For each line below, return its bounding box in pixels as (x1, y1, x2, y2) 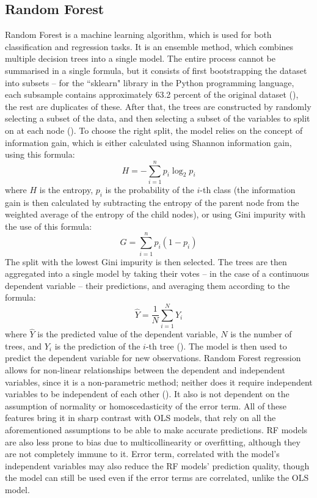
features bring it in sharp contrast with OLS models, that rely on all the (5, 411, 276, 424)
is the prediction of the (54, 339, 140, 352)
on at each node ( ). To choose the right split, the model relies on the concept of (5, 123, 303, 136)
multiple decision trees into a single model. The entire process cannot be (5, 52, 276, 65)
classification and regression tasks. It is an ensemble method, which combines (5, 40, 294, 53)
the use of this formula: (5, 219, 92, 232)
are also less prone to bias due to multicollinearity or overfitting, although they (5, 435, 301, 448)
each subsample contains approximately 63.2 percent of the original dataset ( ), (5, 88, 299, 101)
